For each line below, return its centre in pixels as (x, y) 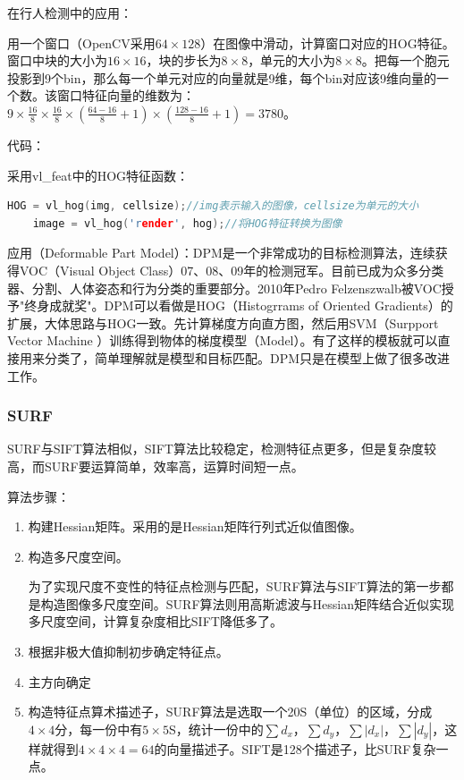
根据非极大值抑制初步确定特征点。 (128, 652)
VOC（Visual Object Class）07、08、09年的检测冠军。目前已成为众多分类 (232, 270)
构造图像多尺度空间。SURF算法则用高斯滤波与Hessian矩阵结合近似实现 (247, 603)
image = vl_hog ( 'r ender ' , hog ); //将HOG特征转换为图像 (187, 223)
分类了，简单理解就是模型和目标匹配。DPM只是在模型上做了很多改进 (247, 357)
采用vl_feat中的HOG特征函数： (98, 175)
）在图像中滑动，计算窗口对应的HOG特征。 (328, 42)
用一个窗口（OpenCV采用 (81, 42)
